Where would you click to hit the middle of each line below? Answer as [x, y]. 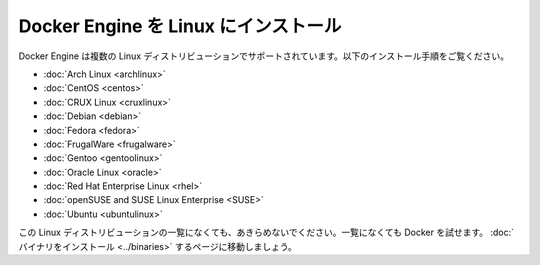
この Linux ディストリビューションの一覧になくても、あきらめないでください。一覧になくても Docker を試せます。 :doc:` [266, 232]
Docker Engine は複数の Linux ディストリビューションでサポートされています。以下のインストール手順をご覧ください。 [264, 56]
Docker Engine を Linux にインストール [180, 26]
